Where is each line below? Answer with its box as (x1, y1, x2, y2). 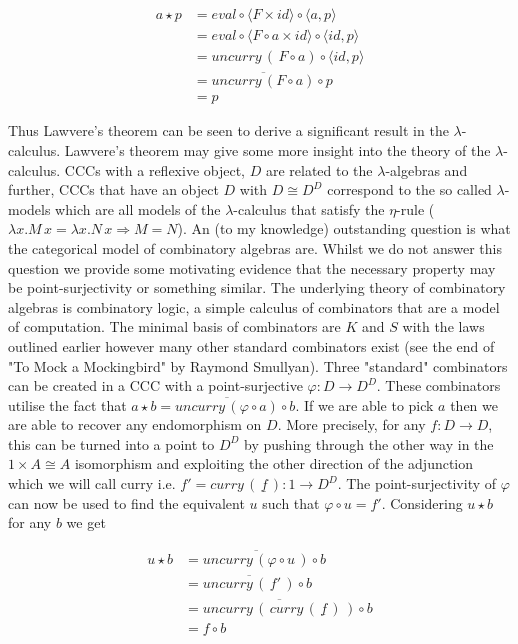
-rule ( (396, 198, 435, 219)
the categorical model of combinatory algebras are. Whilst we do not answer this (8, 237, 502, 258)
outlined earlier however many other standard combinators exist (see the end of (8, 335, 495, 356)
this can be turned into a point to (8, 433, 215, 454)
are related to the (265, 159, 373, 180)
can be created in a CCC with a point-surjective (8, 375, 303, 396)
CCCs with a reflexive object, (64, 159, 246, 180)
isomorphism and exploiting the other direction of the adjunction (74, 453, 474, 474)
